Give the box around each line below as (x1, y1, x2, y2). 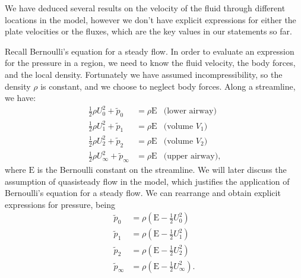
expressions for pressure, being (5, 198, 116, 210)
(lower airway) (163, 107, 217, 116)
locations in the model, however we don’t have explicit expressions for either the (5, 13, 296, 26)
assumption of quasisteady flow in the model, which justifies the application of (5, 175, 290, 187)
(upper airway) (163, 152, 218, 161)
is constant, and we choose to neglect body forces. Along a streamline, (40, 80, 296, 92)
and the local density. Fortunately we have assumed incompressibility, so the (5, 68, 283, 80)
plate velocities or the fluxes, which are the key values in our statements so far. (5, 25, 292, 37)
